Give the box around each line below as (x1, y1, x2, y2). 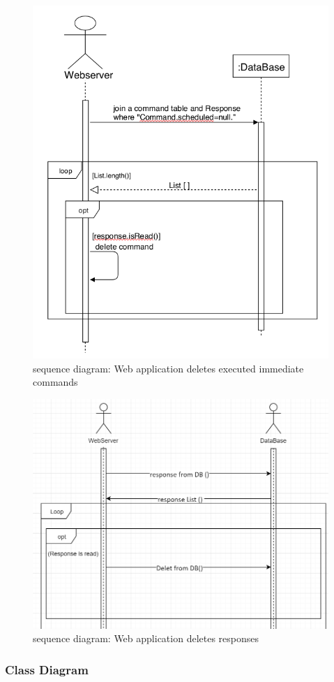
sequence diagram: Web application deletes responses (33, 631, 259, 646)
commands (33, 375, 78, 389)
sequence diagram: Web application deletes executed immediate (33, 361, 304, 375)
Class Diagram (5, 660, 89, 678)
